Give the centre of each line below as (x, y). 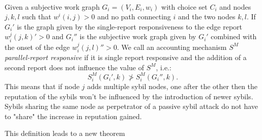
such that (37, 17)
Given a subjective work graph (52, 6)
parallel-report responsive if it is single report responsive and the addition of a (126, 57)
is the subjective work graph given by (138, 36)
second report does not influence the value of (75, 67)
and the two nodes (207, 17)
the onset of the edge (37, 47)
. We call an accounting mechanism (172, 47)
